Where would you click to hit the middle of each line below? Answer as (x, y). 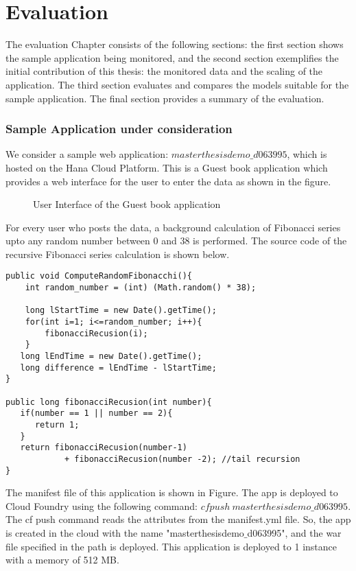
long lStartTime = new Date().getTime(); (121, 311)
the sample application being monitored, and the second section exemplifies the (172, 57)
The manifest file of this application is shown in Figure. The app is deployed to (172, 492)
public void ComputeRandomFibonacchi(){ (99, 276)
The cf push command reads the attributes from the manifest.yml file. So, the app (178, 519)
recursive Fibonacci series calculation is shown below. (118, 254)
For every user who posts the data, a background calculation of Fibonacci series (173, 227)
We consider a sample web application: (87, 154)
